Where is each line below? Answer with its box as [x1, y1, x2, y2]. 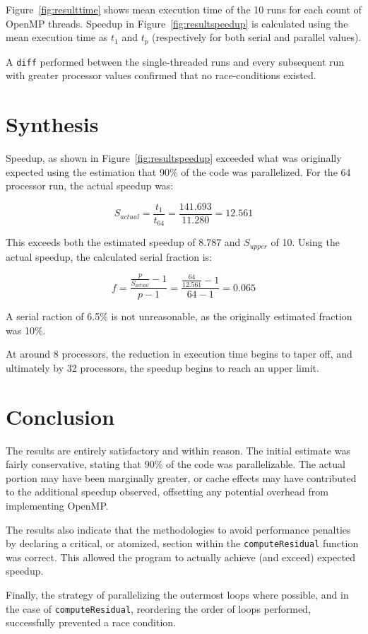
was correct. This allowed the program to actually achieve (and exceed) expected [6, 549, 355, 564]
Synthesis [6, 110, 99, 139]
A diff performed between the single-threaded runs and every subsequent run [6, 54, 345, 69]
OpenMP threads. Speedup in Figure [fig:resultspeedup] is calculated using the [6, 16, 348, 30]
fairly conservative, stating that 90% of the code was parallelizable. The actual [6, 457, 345, 471]
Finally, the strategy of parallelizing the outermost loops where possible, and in [6, 587, 349, 602]
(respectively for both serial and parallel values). [152, 30, 362, 45]
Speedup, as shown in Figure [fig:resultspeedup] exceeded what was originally [6, 151, 342, 165]
